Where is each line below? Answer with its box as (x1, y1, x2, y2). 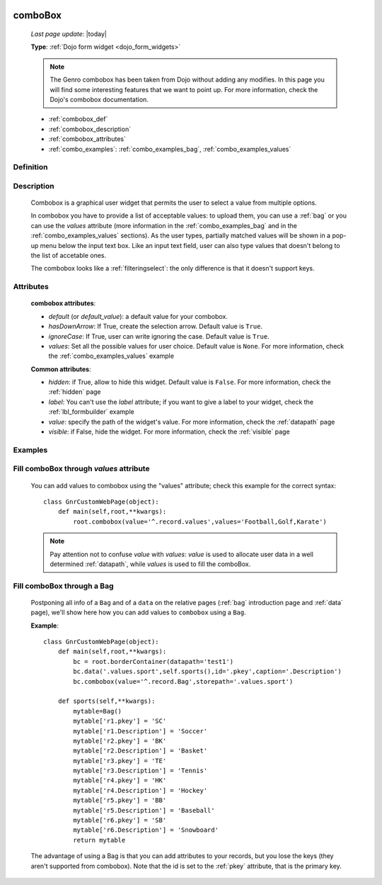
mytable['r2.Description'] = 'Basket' (73, 747, 208, 755)
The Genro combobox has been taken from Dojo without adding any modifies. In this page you (50, 75, 325, 84)
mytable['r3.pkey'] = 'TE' (73, 757, 167, 765)
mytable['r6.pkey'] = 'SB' (73, 816, 167, 825)
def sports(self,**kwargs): (57, 697, 156, 705)
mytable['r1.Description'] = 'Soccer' (73, 727, 208, 735)
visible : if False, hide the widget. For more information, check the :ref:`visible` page (48, 427, 290, 436)
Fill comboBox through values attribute (13, 464, 150, 474)
